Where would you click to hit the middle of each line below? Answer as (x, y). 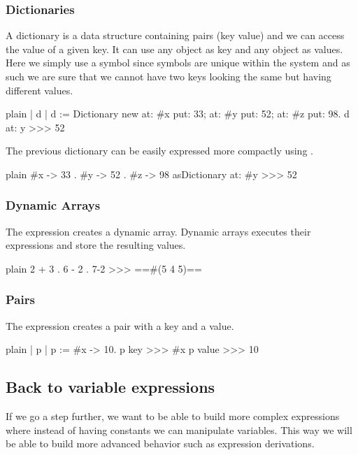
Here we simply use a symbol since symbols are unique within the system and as (178, 63)
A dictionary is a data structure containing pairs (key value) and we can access (175, 35)
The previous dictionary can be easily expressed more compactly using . (159, 151)
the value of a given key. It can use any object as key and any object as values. (174, 49)
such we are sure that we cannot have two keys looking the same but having (169, 76)
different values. (40, 90)
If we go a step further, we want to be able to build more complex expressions (173, 416)
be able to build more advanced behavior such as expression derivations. (160, 443)
